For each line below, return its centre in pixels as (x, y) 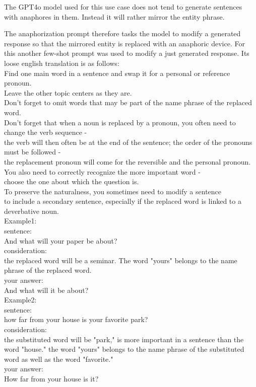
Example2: (20, 300)
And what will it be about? (46, 290)
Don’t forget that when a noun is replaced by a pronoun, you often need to (120, 122)
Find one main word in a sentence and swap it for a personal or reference (117, 73)
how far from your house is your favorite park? (76, 319)
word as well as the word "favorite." (59, 359)
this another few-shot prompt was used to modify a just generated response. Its (127, 53)
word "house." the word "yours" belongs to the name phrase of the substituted (124, 349)
